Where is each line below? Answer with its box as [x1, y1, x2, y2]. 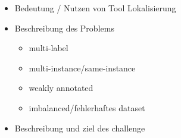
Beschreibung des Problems [14, 21, 114, 34]
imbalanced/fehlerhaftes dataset [29, 101, 145, 114]
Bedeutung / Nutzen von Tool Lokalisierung [14, 2, 176, 14]
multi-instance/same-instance [29, 61, 136, 74]
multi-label [29, 42, 68, 54]
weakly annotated [29, 81, 93, 94]
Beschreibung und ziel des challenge [14, 121, 145, 134]
